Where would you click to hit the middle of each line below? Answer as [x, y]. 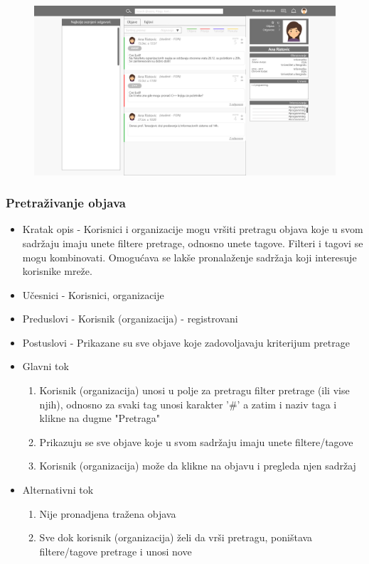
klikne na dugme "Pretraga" [100, 418]
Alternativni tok [58, 490]
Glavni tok [46, 366]
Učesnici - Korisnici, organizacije [93, 294]
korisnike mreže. [57, 271]
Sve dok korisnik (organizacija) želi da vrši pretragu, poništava [176, 537]
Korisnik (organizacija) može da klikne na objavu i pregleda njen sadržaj [198, 466]
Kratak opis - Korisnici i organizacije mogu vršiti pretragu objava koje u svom [193, 229]
